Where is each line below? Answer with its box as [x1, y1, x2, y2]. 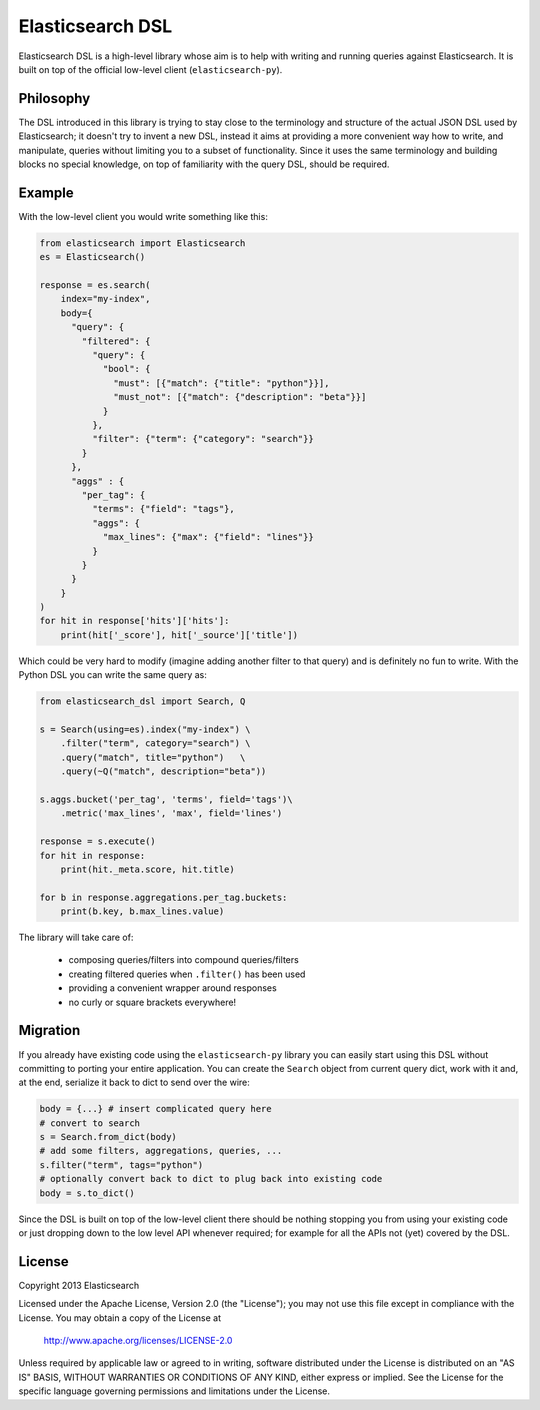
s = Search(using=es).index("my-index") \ [39, 723, 251, 735]
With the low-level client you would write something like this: [18, 210, 269, 222]
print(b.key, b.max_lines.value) [60, 906, 225, 917]
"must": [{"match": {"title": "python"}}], [113, 377, 330, 389]
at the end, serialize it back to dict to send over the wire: [18, 1076, 250, 1089]
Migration [18, 1022, 81, 1039]
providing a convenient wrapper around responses [68, 982, 277, 994]
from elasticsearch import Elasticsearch [39, 237, 246, 249]
